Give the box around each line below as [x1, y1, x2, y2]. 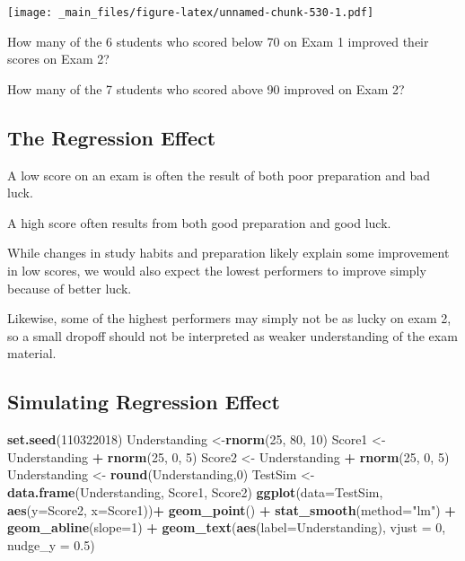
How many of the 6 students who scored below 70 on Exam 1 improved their [7, 31, 429, 50]
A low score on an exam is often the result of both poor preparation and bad [7, 165, 431, 184]
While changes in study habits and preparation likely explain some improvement [7, 243, 450, 262]
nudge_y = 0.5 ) [7, 535, 95, 554]
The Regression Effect [7, 123, 216, 151]
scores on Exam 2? [7, 49, 110, 68]
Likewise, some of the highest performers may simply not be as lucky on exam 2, [7, 309, 452, 328]
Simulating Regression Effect [7, 388, 280, 416]
